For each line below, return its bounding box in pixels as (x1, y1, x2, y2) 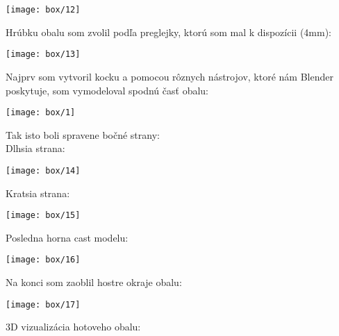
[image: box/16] (6, 255, 81, 265)
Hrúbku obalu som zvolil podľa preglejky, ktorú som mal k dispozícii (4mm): (6, 24, 331, 39)
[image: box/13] (6, 49, 81, 60)
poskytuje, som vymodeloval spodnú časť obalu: (6, 83, 208, 97)
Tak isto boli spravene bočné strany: (6, 127, 160, 142)
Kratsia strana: (6, 185, 70, 200)
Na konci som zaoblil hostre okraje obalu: (6, 275, 182, 289)
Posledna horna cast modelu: (6, 230, 129, 244)
